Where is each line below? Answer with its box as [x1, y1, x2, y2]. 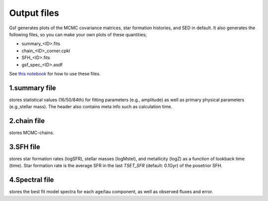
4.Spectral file [9, 176, 54, 184]
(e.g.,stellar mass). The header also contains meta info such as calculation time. [9, 104, 173, 110]
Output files [9, 7, 60, 18]
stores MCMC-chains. [9, 130, 55, 136]
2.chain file [9, 117, 45, 125]
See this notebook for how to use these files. [9, 70, 101, 76]
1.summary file [9, 83, 57, 92]
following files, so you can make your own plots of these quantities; [9, 31, 147, 37]
